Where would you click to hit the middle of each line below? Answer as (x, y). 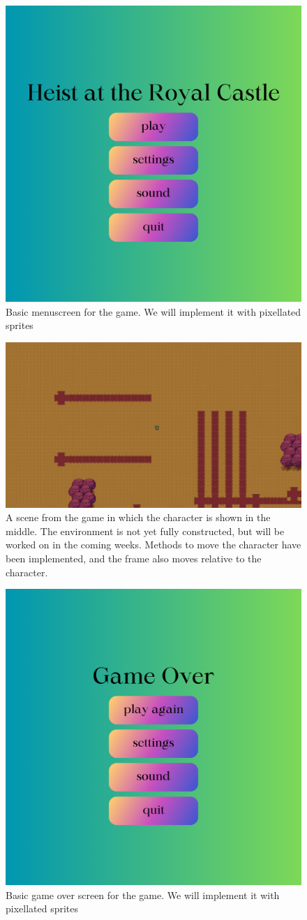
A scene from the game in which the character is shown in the (138, 517)
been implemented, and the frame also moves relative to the (134, 558)
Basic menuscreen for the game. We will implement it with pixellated (153, 311)
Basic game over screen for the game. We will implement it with (143, 895)
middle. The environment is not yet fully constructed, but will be (145, 531)
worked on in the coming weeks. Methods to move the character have (153, 545)
